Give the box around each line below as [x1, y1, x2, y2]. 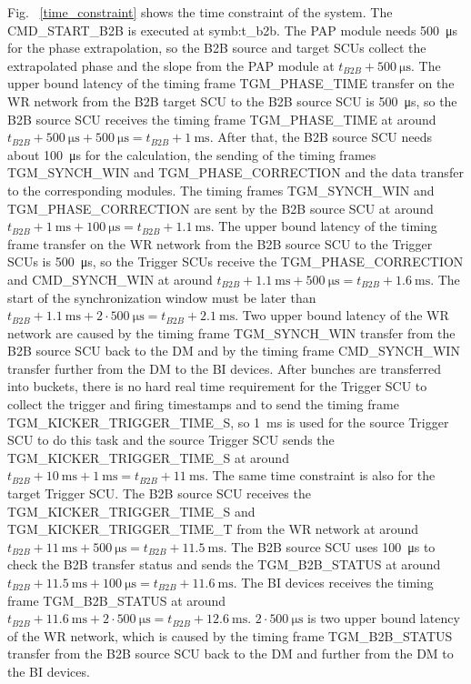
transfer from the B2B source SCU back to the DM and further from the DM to [7, 644, 454, 663]
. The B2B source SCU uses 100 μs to [223, 537, 436, 556]
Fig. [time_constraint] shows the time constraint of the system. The [7, 3, 393, 21]
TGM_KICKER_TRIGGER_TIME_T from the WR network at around [7, 519, 419, 538]
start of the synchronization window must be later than [7, 287, 316, 307]
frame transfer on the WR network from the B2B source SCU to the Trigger [7, 234, 433, 253]
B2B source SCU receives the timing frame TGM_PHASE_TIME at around [7, 109, 436, 128]
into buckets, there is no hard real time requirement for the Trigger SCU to [7, 377, 427, 396]
